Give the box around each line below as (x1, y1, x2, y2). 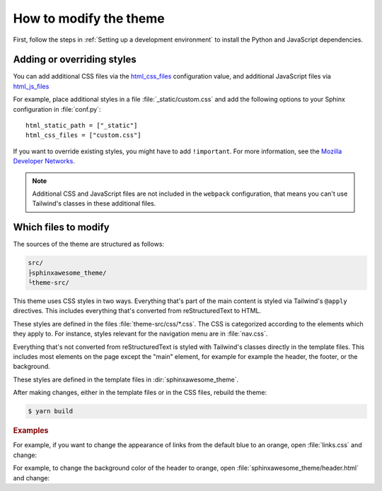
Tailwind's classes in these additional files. (32, 199, 156, 208)
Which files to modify (13, 221, 110, 233)
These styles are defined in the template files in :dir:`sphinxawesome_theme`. (13, 375, 239, 384)
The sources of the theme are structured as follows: (13, 240, 165, 249)
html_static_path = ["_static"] (25, 122, 138, 130)
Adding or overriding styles (13, 54, 137, 66)
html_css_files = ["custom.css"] (25, 131, 141, 139)
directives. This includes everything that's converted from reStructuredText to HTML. (13, 307, 262, 315)
